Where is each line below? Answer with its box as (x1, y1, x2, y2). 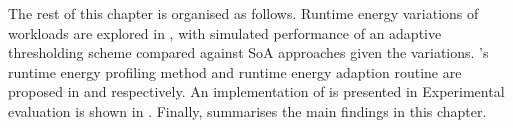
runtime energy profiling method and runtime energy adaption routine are (8, 61, 462, 82)
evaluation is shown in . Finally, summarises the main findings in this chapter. (8, 100, 487, 121)
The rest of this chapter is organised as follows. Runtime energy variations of (8, 3, 479, 23)
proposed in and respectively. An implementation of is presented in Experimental (8, 81, 505, 102)
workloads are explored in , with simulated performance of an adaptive (8, 22, 442, 43)
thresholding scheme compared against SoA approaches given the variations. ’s (8, 42, 489, 63)
